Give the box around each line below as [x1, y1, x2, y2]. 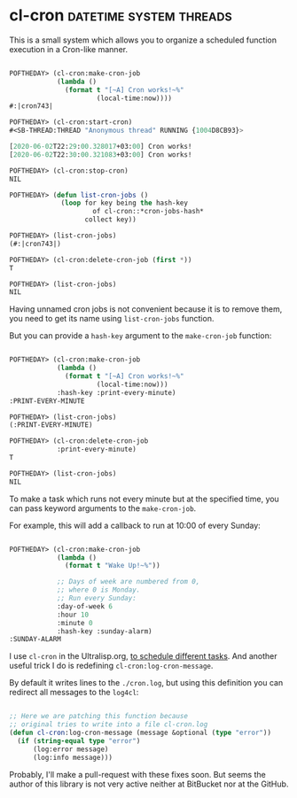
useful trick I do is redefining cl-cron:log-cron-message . [9, 661, 214, 671]
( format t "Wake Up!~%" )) [65, 562, 161, 570]
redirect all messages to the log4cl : [9, 687, 139, 698]
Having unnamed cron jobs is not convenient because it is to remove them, [9, 304, 283, 314]
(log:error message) [32, 745, 109, 754]
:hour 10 [56, 610, 90, 619]
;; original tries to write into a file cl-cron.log [9, 720, 208, 729]
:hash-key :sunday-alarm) [56, 626, 152, 636]
